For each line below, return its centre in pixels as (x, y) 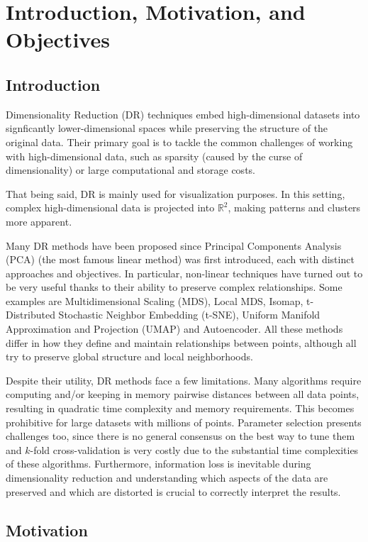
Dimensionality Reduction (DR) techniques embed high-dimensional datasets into (183, 114)
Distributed (30, 315)
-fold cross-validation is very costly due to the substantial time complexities (194, 449)
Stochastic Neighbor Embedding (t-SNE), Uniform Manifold (189, 315)
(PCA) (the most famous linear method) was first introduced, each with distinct (180, 259)
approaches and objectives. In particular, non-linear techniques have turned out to (184, 273)
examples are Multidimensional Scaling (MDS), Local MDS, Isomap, (155, 300)
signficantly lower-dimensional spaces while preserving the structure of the (167, 128)
